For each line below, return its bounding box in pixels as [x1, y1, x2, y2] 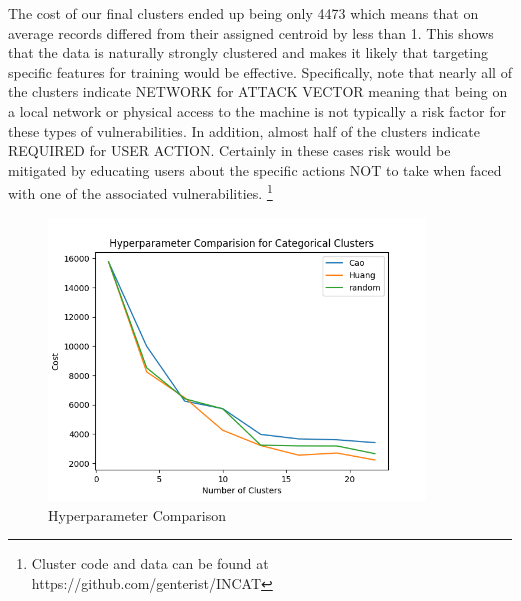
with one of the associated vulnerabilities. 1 [8, 180, 273, 203]
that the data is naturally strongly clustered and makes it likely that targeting [8, 42, 488, 63]
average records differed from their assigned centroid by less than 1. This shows [8, 22, 494, 43]
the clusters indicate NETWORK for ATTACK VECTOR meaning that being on [8, 81, 508, 102]
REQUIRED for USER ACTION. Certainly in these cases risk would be [8, 140, 451, 161]
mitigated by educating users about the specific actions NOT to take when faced [8, 159, 502, 180]
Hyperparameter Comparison [48, 504, 226, 525]
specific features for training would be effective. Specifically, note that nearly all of [8, 61, 512, 82]
